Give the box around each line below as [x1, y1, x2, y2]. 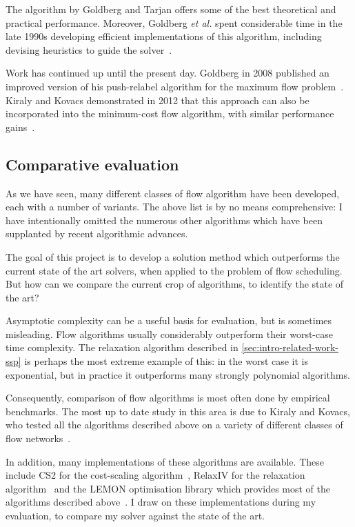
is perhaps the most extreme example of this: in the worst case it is [24, 354, 309, 368]
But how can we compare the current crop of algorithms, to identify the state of [6, 277, 344, 291]
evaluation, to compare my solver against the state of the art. [6, 508, 265, 523]
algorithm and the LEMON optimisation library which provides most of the [6, 481, 330, 495]
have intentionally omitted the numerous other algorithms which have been [6, 212, 323, 227]
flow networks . [6, 431, 71, 446]
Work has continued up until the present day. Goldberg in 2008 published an [6, 66, 329, 80]
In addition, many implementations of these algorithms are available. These [6, 454, 324, 468]
